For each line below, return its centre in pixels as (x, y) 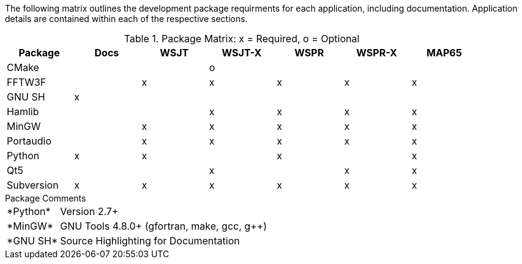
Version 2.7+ (89, 211)
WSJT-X (242, 53)
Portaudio (29, 141)
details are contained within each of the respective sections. (126, 19)
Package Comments (46, 198)
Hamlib (23, 111)
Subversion (33, 185)
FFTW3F (27, 82)
